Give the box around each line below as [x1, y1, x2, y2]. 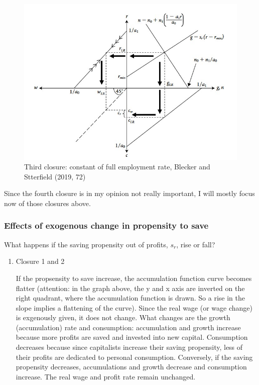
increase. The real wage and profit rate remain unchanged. [16, 371, 196, 381]
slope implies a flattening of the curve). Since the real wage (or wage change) [16, 302, 252, 313]
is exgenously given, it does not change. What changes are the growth [16, 312, 230, 323]
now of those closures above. [4, 198, 91, 208]
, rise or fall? [176, 239, 215, 249]
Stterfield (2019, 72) [24, 171, 86, 181]
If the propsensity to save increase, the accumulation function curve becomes [16, 272, 252, 283]
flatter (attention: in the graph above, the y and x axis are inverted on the [16, 282, 245, 293]
